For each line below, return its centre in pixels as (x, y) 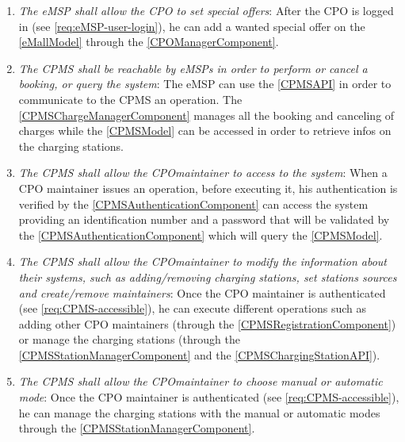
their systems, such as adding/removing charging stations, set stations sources (208, 277)
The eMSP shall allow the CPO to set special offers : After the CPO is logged (206, 10)
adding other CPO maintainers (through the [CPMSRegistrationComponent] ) (207, 323)
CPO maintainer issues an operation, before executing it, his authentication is (208, 188)
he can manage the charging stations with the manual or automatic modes (199, 412)
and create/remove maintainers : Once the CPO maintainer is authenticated (202, 292)
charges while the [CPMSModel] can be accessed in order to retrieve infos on (205, 131)
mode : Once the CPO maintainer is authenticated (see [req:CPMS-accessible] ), (209, 397)
